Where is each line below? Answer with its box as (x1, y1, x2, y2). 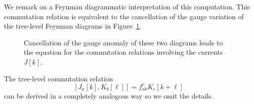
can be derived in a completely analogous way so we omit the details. (4, 90, 213, 101)
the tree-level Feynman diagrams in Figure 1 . (4, 21, 142, 31)
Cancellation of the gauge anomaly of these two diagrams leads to (24, 37, 223, 47)
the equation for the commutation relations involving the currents (24, 47, 223, 57)
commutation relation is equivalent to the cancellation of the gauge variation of (4, 11, 244, 21)
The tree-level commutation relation (4, 73, 113, 83)
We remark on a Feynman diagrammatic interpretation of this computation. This (4, 1, 250, 11)
